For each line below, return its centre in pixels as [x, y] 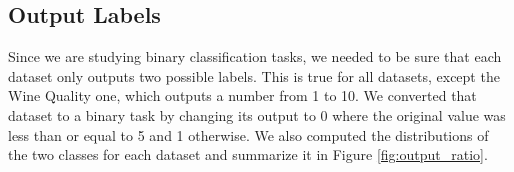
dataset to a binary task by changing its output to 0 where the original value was [257, 114]
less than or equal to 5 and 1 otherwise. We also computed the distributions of [248, 134]
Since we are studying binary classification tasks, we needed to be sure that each [255, 56]
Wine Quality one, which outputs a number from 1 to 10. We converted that [242, 95]
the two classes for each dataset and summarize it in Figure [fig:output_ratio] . [248, 154]
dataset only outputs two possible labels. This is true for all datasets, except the [254, 75]
